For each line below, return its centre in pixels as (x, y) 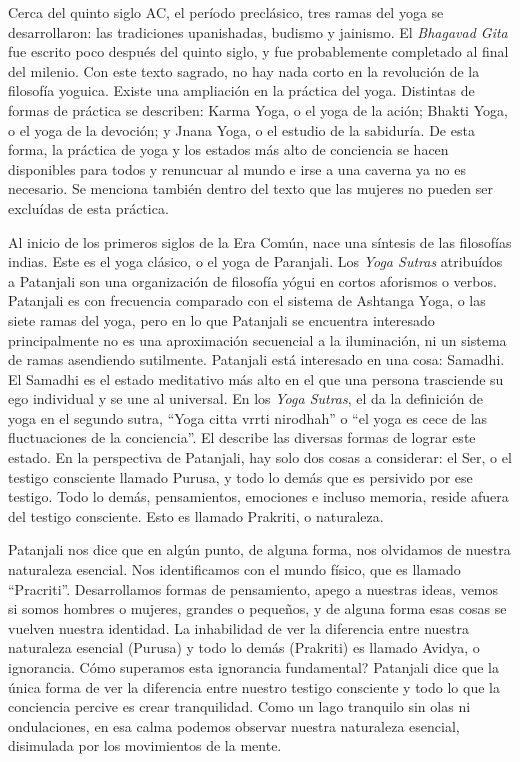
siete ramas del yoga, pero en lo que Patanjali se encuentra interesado (221, 319)
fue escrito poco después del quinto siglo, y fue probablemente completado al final (258, 51)
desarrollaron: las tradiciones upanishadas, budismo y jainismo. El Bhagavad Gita (258, 31)
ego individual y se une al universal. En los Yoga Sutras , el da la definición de (246, 398)
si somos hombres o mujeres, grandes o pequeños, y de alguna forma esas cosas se (257, 608)
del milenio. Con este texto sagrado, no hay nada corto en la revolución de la (244, 70)
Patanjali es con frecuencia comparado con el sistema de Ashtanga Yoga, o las (247, 300)
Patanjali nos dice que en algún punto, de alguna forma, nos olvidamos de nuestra (259, 549)
